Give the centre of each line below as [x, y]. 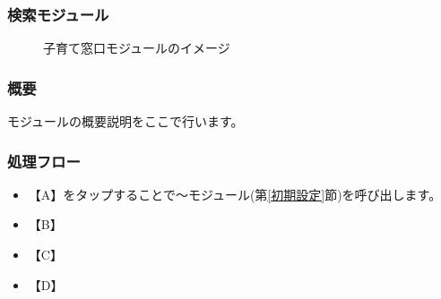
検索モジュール [58, 14]
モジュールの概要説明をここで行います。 [125, 121]
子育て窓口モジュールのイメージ [137, 48]
